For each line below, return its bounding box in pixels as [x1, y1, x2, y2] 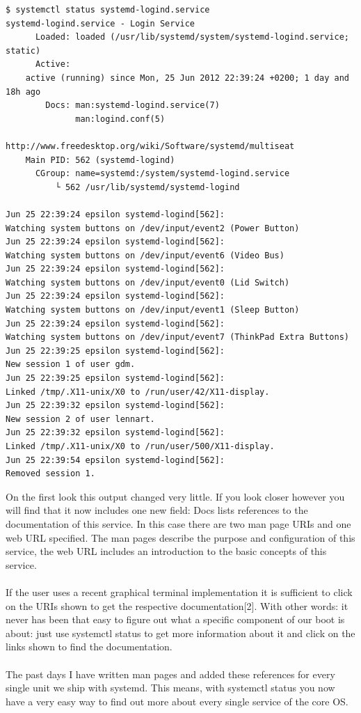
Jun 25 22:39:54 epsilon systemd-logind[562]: [6, 455, 225, 465]
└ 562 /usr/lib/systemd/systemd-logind [55, 182, 240, 192]
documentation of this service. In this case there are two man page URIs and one [6, 516, 351, 531]
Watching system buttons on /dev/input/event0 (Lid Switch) [6, 277, 290, 288]
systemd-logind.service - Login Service [6, 18, 195, 29]
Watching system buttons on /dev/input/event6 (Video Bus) [6, 250, 284, 260]
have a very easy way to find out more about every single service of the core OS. [6, 694, 348, 708]
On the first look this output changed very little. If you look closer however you [6, 489, 345, 503]
